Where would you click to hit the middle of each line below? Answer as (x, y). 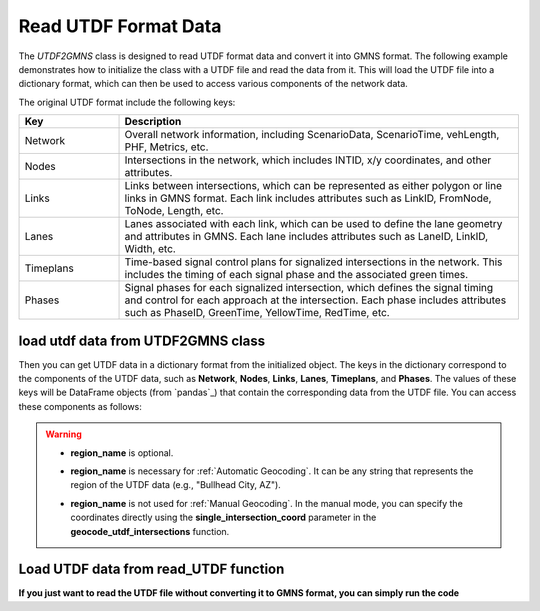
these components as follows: (80, 406)
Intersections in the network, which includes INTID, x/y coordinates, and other (308, 160)
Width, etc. (150, 249)
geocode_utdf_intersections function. (150, 531)
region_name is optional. (122, 452)
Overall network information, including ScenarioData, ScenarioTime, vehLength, (312, 135)
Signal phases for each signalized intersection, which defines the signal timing (309, 288)
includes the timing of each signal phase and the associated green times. (296, 275)
